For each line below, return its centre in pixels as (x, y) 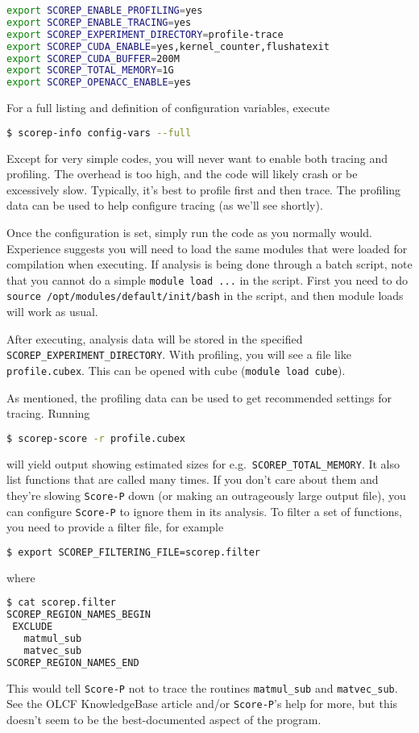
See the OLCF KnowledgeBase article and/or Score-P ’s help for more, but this (202, 704)
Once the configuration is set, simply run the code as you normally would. (189, 232)
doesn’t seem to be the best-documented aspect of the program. (164, 719)
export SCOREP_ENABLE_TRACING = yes (99, 22)
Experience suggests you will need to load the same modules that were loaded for (207, 248)
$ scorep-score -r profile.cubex (96, 438)
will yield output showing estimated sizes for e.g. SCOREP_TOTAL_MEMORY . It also (203, 463)
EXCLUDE (33, 627)
